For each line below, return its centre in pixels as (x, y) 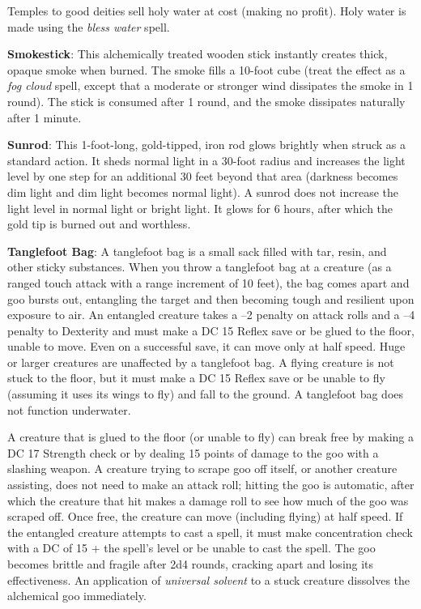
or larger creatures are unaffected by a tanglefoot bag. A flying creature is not (201, 362)
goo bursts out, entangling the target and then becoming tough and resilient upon (211, 298)
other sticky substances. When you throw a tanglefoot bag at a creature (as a (200, 267)
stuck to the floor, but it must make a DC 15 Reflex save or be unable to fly (196, 378)
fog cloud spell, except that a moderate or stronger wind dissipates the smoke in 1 (210, 85)
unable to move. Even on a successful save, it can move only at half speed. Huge (206, 346)
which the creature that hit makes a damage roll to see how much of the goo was (208, 500)
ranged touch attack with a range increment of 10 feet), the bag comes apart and (208, 282)
